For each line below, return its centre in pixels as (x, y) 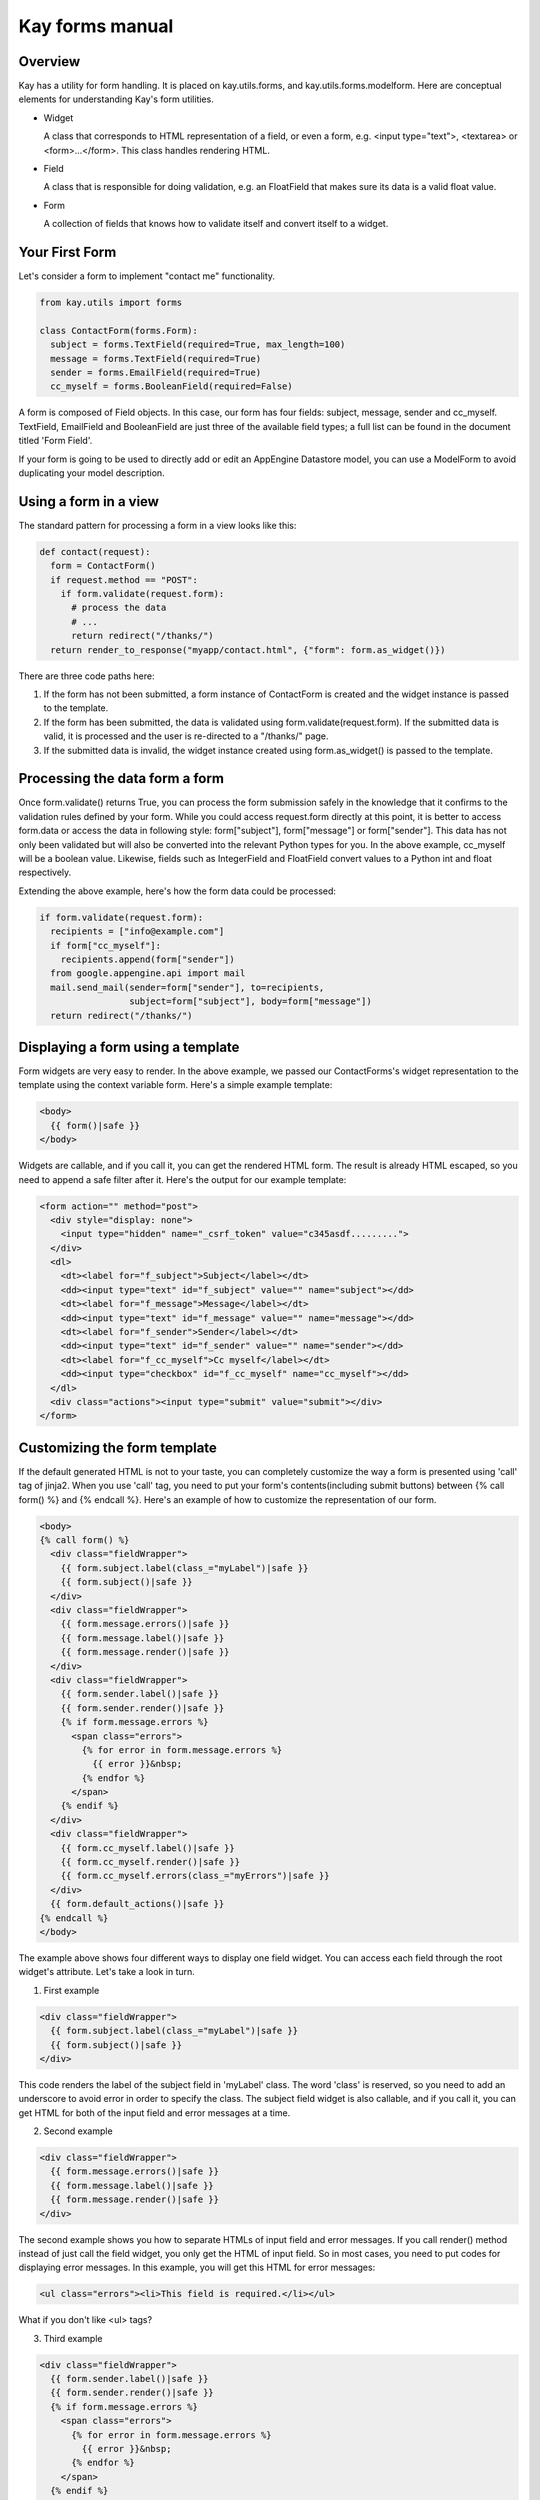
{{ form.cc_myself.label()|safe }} (147, 1848)
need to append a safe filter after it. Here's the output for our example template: (182, 1179)
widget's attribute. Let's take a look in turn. (106, 1972)
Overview (49, 61)
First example (71, 1990)
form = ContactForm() (103, 566)
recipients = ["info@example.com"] (137, 931)
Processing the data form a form (121, 778)
